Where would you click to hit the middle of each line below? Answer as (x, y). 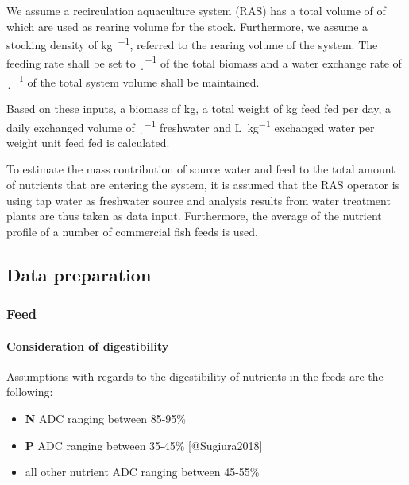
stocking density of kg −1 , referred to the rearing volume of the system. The (192, 43)
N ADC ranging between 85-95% (106, 418)
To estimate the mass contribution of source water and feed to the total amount (201, 169)
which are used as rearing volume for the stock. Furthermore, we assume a (187, 26)
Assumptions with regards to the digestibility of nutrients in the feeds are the (195, 376)
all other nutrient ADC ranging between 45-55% (142, 472)
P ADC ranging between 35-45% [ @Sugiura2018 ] (144, 445)
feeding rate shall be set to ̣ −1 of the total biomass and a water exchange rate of (204, 62)
